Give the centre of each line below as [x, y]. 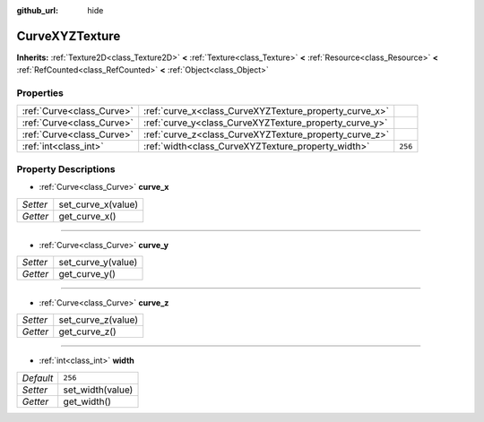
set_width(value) [98, 390]
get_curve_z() [87, 332]
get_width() [87, 401]
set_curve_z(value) [99, 320]
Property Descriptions [66, 168]
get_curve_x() [87, 216]
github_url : [37, 10]
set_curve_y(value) [98, 262]
